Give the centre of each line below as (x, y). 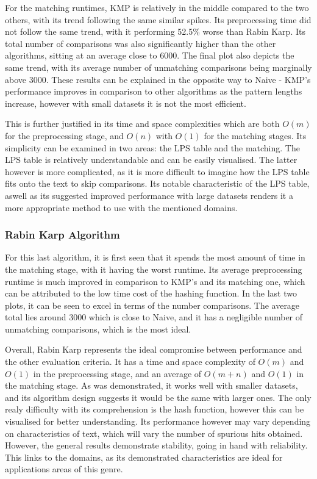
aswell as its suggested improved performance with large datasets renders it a (149, 195)
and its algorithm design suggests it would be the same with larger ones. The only (158, 397)
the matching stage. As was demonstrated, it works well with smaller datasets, (151, 385)
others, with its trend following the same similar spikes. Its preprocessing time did (158, 19)
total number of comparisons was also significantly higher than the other (141, 43)
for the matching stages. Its (255, 135)
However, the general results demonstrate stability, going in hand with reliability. (156, 445)
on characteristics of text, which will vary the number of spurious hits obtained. (154, 433)
